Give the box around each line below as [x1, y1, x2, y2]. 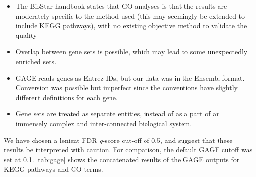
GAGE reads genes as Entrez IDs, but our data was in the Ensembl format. [15, 72, 245, 83]
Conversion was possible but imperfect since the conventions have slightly [15, 82, 238, 93]
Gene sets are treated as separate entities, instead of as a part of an [15, 108, 220, 119]
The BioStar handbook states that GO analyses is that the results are [15, 1, 227, 11]
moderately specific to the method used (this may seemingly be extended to [15, 10, 245, 21]
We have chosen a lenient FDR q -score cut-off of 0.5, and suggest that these [4, 135, 233, 145]
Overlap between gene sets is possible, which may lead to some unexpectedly [15, 46, 248, 57]
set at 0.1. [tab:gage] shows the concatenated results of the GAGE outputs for [4, 154, 240, 164]
